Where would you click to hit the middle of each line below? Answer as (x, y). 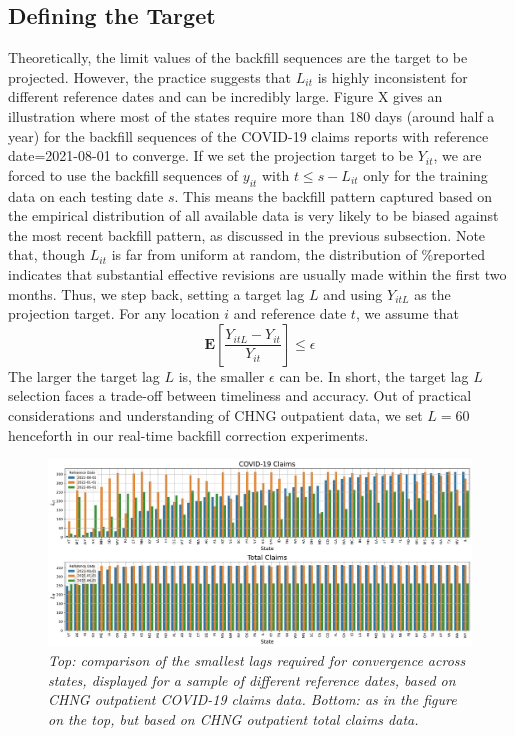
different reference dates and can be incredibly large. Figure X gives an (225, 96)
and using (353, 293)
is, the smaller (221, 375)
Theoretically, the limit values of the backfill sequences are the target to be (238, 57)
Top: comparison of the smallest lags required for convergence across (257, 660)
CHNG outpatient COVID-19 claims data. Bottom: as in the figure (252, 699)
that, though (47, 254)
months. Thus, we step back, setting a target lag (156, 293)
